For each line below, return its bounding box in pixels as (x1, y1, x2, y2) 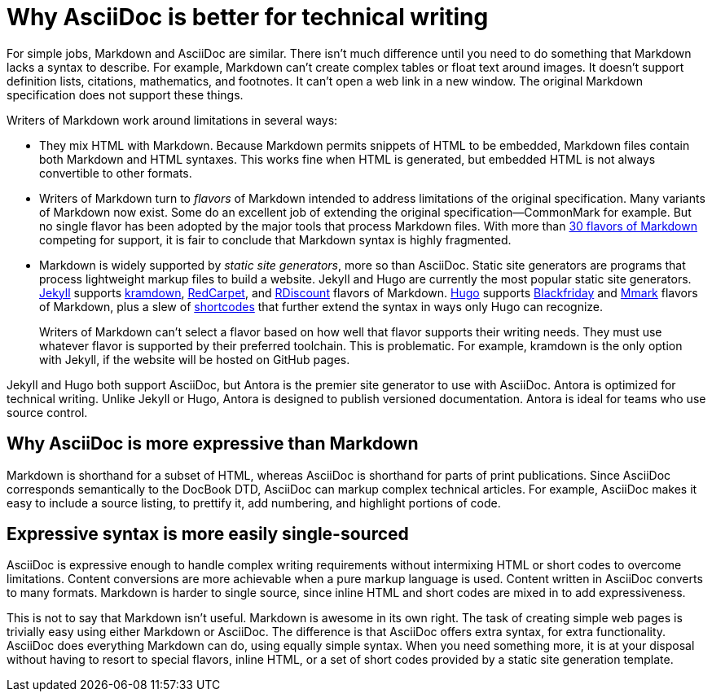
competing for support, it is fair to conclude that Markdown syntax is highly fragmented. (39, 232, 512, 247)
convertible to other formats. (39, 165, 192, 180)
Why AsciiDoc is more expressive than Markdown (7, 433, 419, 454)
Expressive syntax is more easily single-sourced (7, 524, 409, 545)
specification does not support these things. (7, 87, 244, 102)
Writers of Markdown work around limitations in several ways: (7, 112, 338, 127)
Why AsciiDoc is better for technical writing (7, 3, 489, 31)
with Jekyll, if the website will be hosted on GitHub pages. (39, 352, 350, 367)
